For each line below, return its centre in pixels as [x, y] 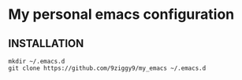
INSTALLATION [46, 44]
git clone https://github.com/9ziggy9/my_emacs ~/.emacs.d [107, 68]
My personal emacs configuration [121, 15]
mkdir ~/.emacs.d [37, 61]
